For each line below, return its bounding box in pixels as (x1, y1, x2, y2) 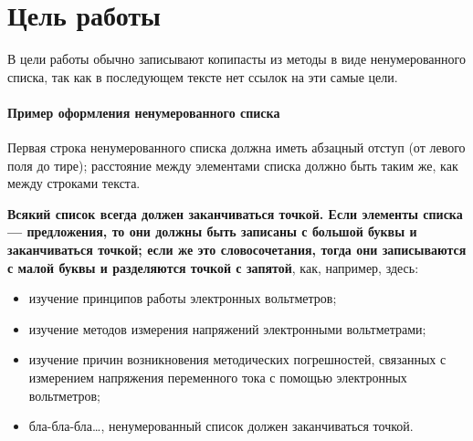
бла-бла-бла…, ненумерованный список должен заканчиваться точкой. (28, 416, 414, 436)
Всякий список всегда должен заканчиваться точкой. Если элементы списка (7, 204, 463, 223)
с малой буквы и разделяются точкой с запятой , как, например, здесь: (7, 257, 419, 277)
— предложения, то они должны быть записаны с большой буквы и (7, 222, 417, 241)
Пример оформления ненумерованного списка (7, 102, 280, 121)
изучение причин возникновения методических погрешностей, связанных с (28, 350, 447, 369)
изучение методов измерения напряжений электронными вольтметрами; (28, 319, 426, 338)
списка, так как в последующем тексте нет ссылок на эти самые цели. (7, 67, 398, 86)
